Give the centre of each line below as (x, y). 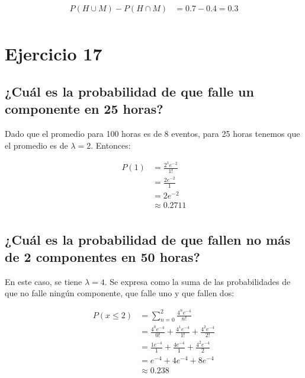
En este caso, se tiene (44, 281)
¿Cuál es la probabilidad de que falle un (129, 91)
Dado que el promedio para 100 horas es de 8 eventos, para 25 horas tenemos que (152, 134)
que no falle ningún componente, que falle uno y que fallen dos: (120, 293)
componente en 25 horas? (84, 109)
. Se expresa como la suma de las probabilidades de (198, 281)
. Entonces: (111, 145)
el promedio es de (36, 145)
